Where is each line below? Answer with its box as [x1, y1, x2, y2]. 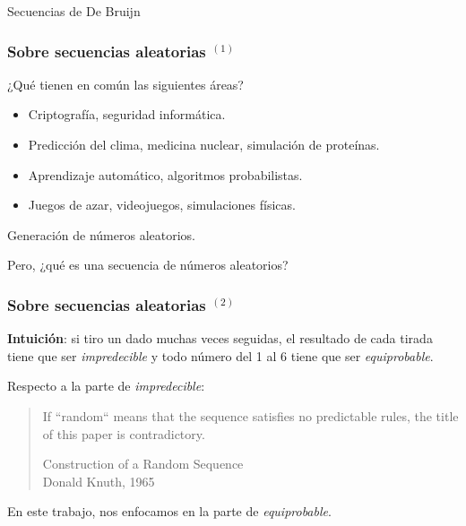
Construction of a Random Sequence [42, 454, 244, 473]
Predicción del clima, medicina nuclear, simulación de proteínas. [28, 135, 380, 153]
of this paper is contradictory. [42, 424, 205, 443]
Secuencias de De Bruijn [7, 2, 141, 20]
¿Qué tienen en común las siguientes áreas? [7, 74, 244, 93]
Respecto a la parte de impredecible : [7, 376, 205, 395]
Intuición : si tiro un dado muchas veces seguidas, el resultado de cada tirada [7, 329, 433, 348]
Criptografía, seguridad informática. [28, 105, 226, 124]
